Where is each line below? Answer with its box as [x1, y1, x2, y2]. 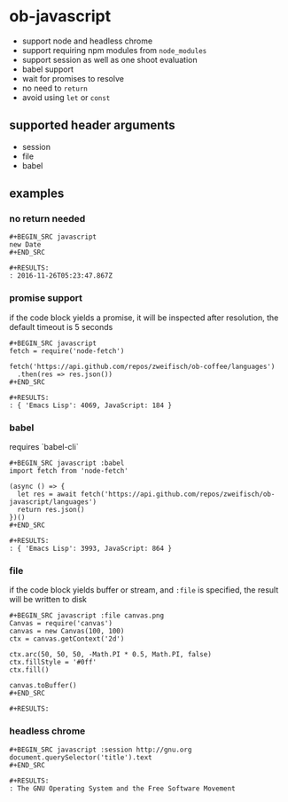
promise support [9, 292, 82, 304]
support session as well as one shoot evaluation [21, 54, 198, 65]
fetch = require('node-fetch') [9, 346, 125, 356]
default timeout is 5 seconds [9, 321, 113, 332]
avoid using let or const [21, 91, 111, 103]
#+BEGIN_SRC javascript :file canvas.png [9, 611, 165, 620]
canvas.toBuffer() [9, 681, 77, 690]
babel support [21, 64, 74, 75]
